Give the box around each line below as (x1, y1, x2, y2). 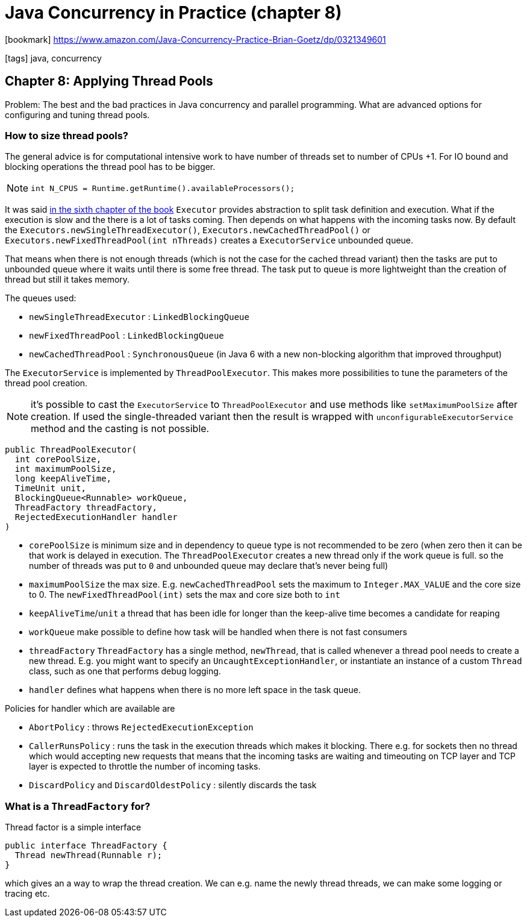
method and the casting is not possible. (31, 422, 210, 435)
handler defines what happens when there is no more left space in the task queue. (29, 685, 361, 695)
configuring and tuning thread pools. (5, 109, 150, 120)
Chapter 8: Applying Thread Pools (5, 74, 213, 89)
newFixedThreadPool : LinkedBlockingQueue (29, 330, 224, 341)
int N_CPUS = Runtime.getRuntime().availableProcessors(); (31, 183, 295, 193)
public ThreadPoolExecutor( (5, 445, 137, 455)
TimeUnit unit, (14, 483, 86, 494)
